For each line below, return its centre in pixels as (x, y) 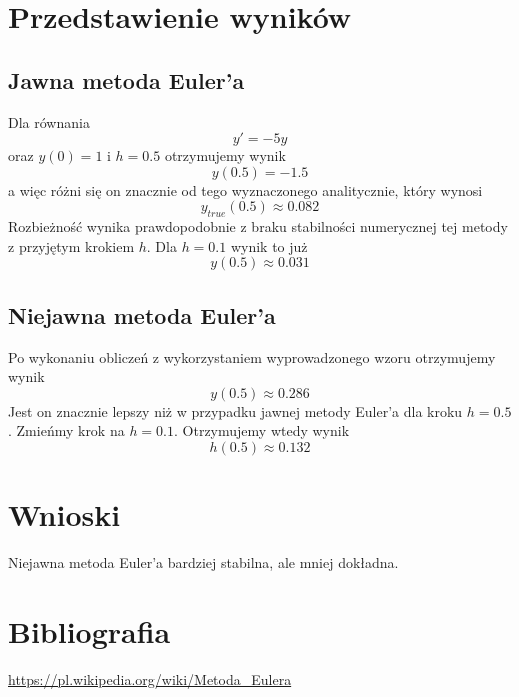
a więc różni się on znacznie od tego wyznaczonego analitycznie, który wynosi (245, 189)
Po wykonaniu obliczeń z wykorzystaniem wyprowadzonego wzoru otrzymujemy (252, 356)
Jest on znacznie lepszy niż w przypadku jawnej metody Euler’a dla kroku (235, 410)
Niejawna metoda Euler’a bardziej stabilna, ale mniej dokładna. (203, 562)
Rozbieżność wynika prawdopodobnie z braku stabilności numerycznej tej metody (258, 226)
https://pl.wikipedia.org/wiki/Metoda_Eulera (150, 678)
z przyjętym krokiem (71, 245)
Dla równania (49, 121)
